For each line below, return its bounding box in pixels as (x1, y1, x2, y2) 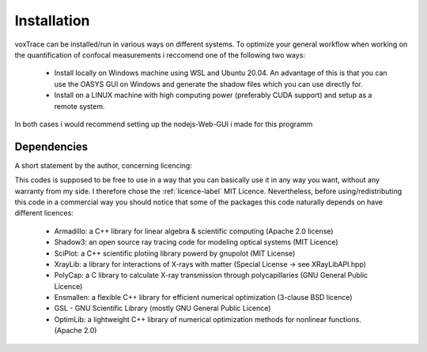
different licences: (14, 208, 74, 218)
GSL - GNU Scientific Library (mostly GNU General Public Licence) (54, 304, 271, 313)
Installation (14, 12, 90, 29)
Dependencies (14, 140, 89, 153)
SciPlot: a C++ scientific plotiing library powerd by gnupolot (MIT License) (54, 249, 296, 258)
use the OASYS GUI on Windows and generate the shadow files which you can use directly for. (54, 79, 363, 88)
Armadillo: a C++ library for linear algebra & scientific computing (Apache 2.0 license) (54, 226, 334, 236)
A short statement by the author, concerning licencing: (14, 160, 193, 170)
